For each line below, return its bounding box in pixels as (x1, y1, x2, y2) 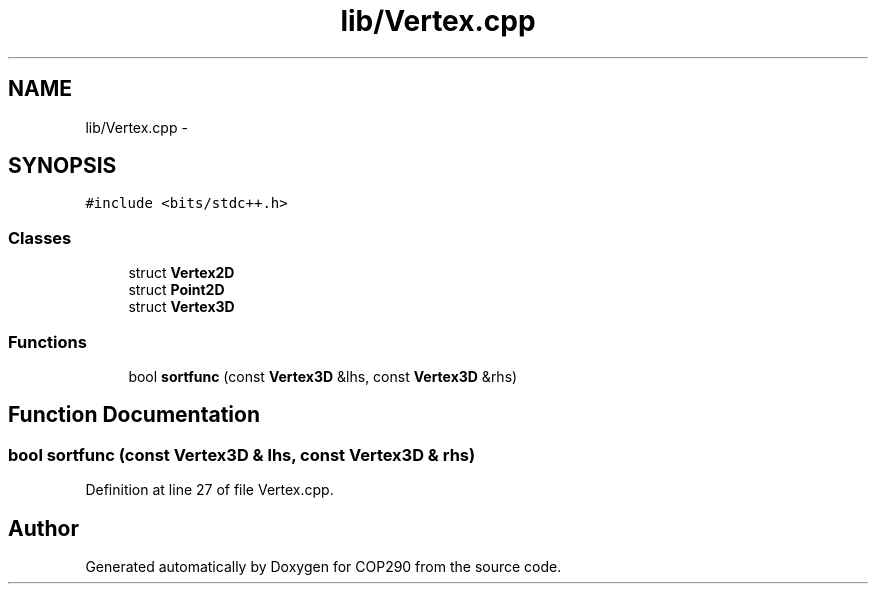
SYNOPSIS (8, 153, 117, 179)
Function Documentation (8, 402, 260, 428)
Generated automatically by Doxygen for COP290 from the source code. (85, 558, 562, 575)
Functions (8, 331, 87, 352)
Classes (8, 227, 72, 248)
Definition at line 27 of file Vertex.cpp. (85, 481, 334, 499)
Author (8, 515, 79, 541)
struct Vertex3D (128, 298, 235, 316)
